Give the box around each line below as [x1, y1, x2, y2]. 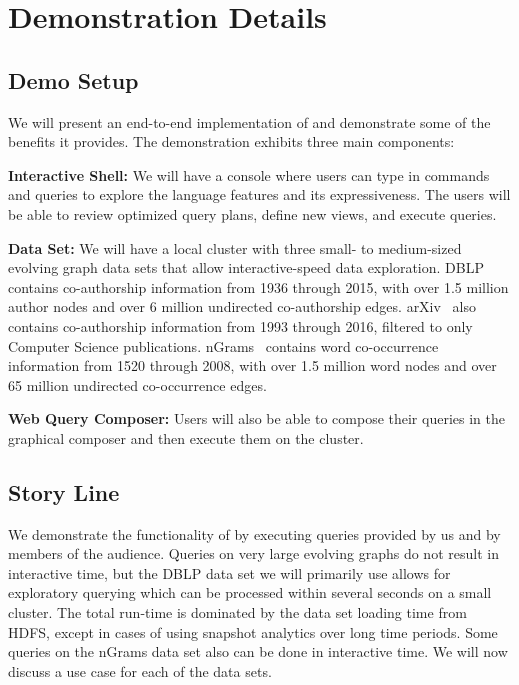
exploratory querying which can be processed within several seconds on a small [8, 582, 492, 603]
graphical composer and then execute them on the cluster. [8, 427, 364, 448]
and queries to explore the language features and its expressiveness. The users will [8, 184, 511, 205]
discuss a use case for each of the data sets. [8, 660, 272, 681]
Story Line [8, 476, 120, 507]
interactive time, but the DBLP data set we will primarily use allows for [8, 562, 451, 583]
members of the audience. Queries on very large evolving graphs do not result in [8, 543, 499, 564]
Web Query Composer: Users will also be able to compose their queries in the [8, 408, 505, 429]
